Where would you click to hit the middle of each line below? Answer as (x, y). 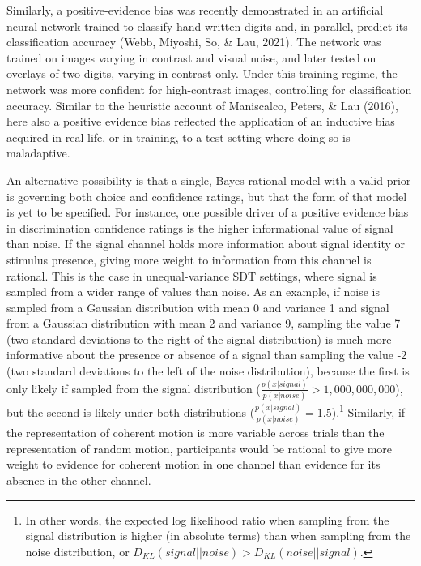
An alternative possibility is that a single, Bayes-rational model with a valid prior (209, 180)
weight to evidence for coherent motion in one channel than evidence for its (193, 464)
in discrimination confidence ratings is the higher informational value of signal (200, 227)
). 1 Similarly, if (368, 411)
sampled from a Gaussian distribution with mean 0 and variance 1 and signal (198, 307)
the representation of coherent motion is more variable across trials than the (196, 433)
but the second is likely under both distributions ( (131, 412)
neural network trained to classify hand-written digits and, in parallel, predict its (207, 26)
